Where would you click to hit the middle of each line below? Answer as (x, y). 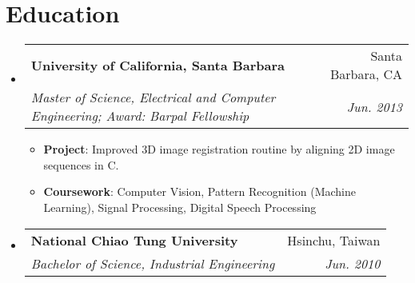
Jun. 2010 (353, 263)
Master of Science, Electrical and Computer (153, 98)
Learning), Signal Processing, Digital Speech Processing (180, 207)
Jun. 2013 (374, 106)
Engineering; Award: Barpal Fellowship (140, 116)
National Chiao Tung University (134, 240)
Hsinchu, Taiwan (334, 240)
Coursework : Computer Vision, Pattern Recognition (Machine (200, 191)
